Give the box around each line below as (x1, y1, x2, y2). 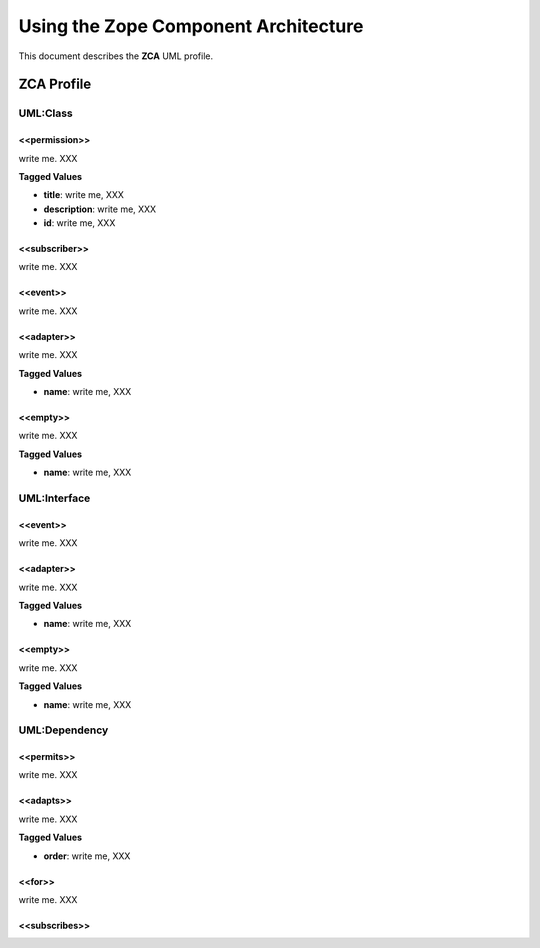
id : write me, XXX (43, 217, 116, 229)
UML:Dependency (18, 723, 109, 737)
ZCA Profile (18, 76, 92, 93)
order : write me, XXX (43, 850, 131, 862)
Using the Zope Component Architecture (18, 15, 364, 37)
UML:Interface (18, 491, 91, 505)
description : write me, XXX (43, 203, 157, 215)
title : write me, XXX (43, 189, 125, 201)
